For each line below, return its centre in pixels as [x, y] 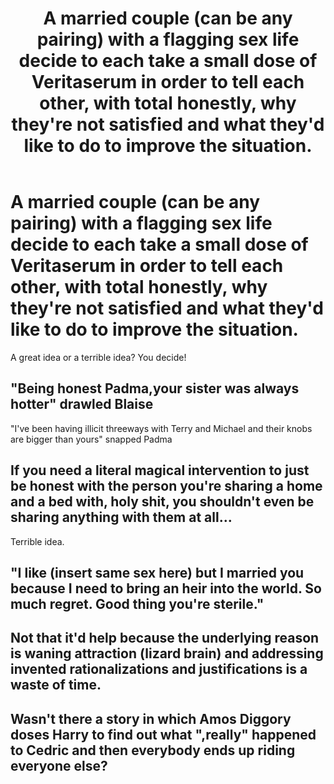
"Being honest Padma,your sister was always [155, 388]
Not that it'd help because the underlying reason [165, 638]
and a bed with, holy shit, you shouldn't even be [162, 502]
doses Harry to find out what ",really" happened [163, 734]
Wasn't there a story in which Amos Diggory [151, 718]
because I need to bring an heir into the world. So [166, 588]
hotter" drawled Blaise [82, 404]
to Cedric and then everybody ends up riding [153, 750]
